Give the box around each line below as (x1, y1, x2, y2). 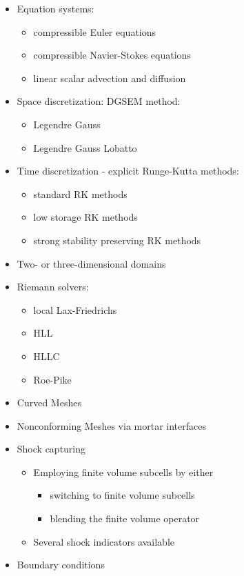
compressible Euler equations (33, 24, 156, 39)
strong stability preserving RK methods (33, 232, 201, 247)
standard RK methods (33, 186, 128, 201)
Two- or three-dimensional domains (17, 256, 166, 270)
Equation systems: (17, 1, 94, 15)
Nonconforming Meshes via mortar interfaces (17, 418, 206, 433)
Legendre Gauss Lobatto (33, 140, 137, 155)
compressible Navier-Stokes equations (33, 48, 191, 62)
